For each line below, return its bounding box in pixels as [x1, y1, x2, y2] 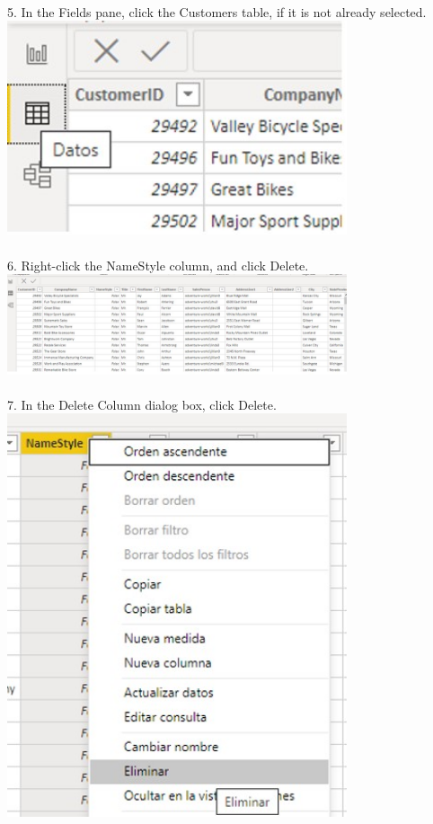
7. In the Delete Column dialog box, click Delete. [7, 394, 277, 413]
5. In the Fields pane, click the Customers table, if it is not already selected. [7, 2, 427, 21]
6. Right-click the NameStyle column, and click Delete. [7, 255, 309, 274]
